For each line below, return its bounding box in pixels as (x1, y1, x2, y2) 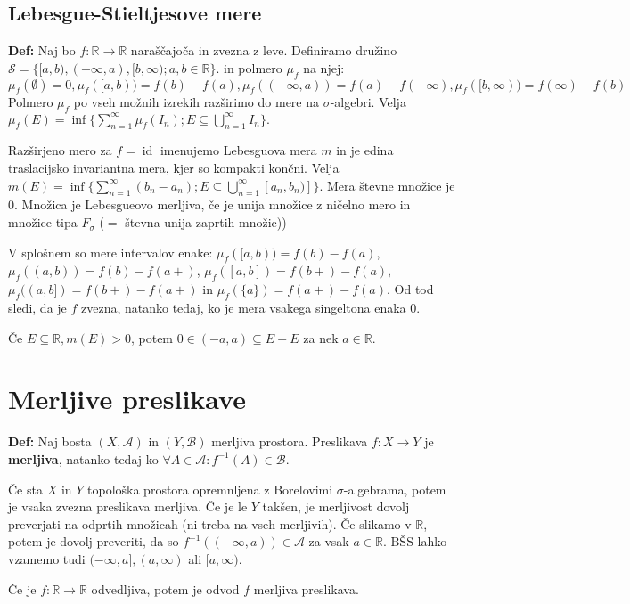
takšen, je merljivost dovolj (262, 497, 410, 516)
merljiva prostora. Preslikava (211, 432, 368, 451)
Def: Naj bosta (8, 432, 92, 451)
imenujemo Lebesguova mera (160, 141, 317, 159)
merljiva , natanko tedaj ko (8, 449, 159, 468)
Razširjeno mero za (8, 141, 112, 159)
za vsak (308, 532, 349, 551)
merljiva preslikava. (253, 579, 359, 598)
